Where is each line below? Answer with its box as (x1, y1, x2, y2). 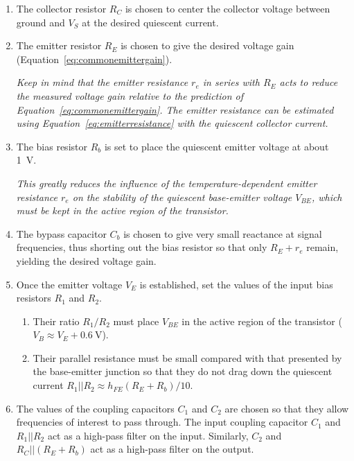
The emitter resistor (16, 38, 102, 53)
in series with (202, 75, 260, 89)
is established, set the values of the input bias (139, 277, 333, 291)
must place (113, 313, 159, 328)
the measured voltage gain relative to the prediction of (16, 88, 244, 103)
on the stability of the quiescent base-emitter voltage (72, 189, 292, 204)
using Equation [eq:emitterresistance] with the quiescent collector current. (16, 116, 328, 130)
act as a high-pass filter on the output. (90, 442, 254, 456)
